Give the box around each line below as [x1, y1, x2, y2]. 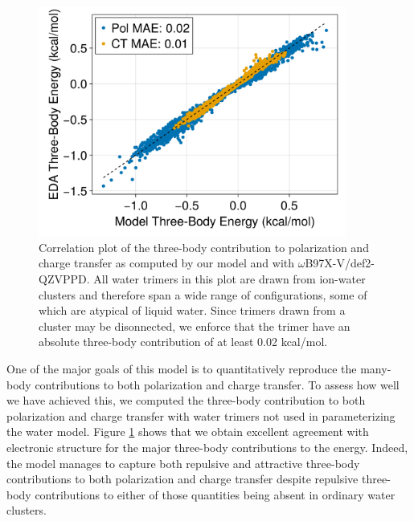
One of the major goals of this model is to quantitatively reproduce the [6, 360, 357, 377]
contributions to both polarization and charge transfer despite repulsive [6, 470, 359, 487]
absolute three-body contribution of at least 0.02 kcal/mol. [39, 333, 328, 350]
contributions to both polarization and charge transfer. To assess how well [35, 376, 400, 393]
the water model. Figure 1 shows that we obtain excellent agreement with [6, 423, 369, 440]
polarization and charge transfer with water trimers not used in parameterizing [6, 407, 396, 424]
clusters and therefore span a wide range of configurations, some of [39, 286, 367, 303]
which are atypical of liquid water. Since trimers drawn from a [39, 302, 346, 319]
